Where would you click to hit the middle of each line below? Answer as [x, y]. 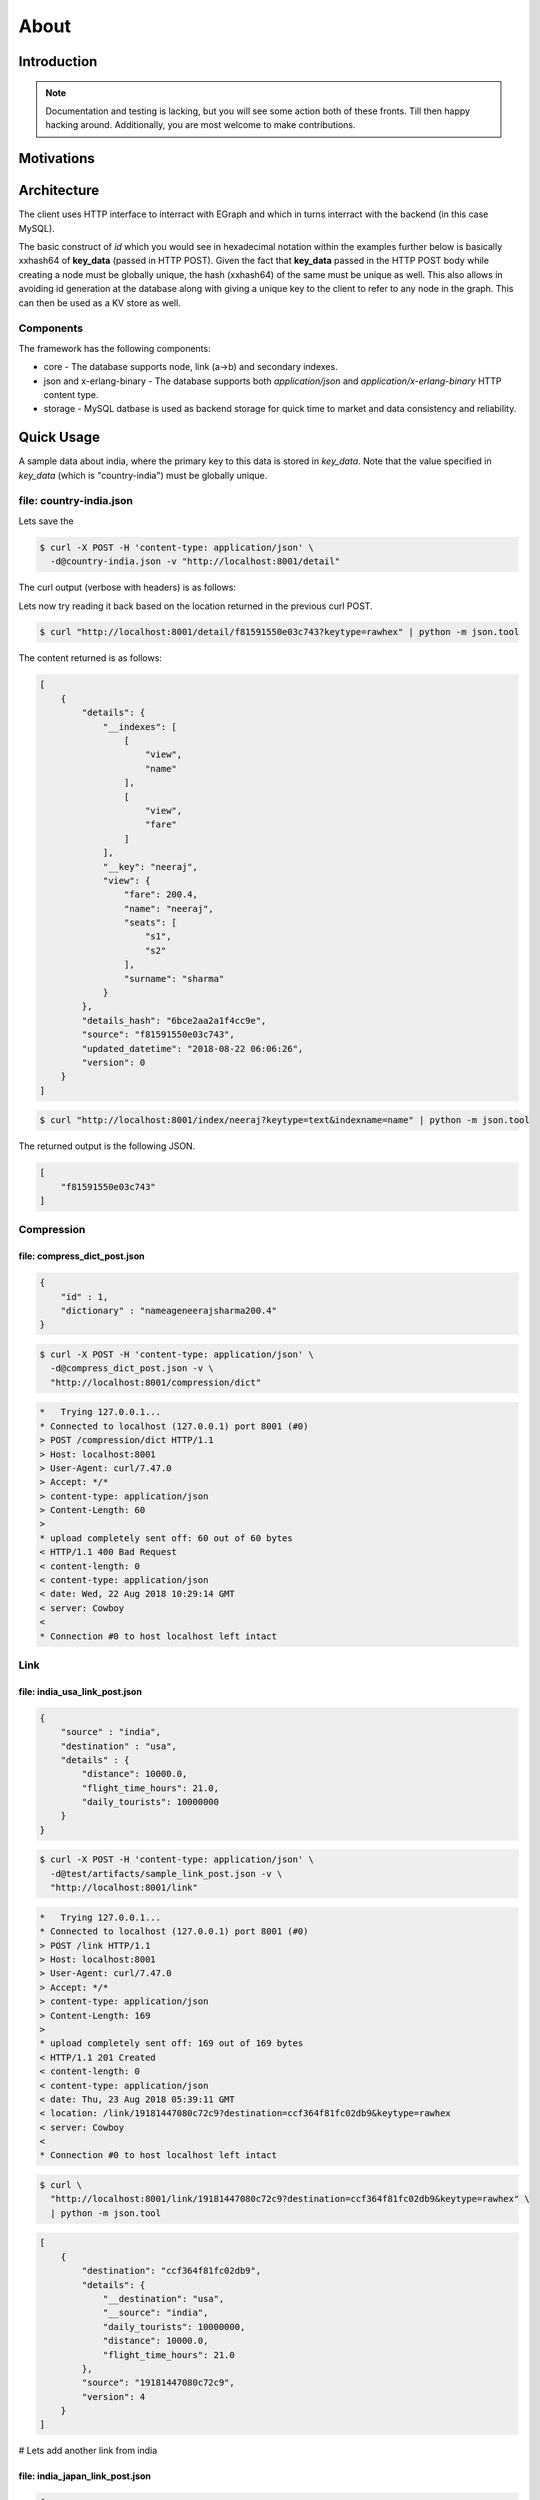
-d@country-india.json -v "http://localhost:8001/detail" [195, 561]
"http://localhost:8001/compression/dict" [156, 1382]
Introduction [58, 61]
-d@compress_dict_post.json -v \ [132, 1368]
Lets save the [46, 521]
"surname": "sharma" [174, 978]
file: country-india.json [76, 501]
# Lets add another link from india [88, 2451]
